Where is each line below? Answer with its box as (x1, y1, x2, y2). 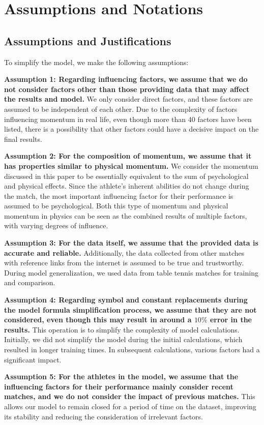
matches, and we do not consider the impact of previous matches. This (4, 391, 255, 402)
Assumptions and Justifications (4, 33, 171, 48)
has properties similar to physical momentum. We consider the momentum (4, 160, 258, 171)
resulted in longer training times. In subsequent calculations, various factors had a (4, 344, 260, 355)
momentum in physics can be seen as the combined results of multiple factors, (4, 210, 247, 221)
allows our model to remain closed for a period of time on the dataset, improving (4, 401, 256, 411)
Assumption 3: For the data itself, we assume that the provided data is (4, 237, 258, 248)
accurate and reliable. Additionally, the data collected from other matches (4, 247, 245, 258)
